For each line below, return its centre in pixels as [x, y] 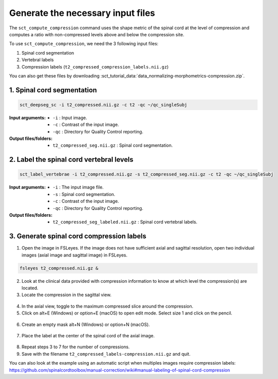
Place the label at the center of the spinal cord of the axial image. [88, 335]
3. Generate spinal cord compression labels [78, 236]
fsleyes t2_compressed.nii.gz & [59, 268]
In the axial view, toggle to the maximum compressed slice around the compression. [107, 306]
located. [30, 288]
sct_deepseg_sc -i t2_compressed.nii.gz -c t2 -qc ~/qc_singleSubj [104, 105]
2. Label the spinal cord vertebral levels [71, 159]
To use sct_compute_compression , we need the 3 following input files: [84, 44]
